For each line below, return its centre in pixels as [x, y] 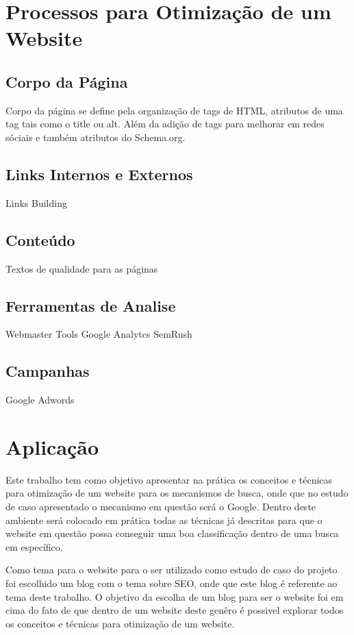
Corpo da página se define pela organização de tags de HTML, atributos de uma [174, 110]
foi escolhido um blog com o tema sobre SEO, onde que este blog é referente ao [172, 583]
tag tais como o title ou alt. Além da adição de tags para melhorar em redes [165, 124]
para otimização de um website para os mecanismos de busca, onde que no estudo [177, 493]
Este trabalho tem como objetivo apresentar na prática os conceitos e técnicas [169, 479]
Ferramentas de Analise [91, 305]
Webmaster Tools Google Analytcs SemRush [99, 334]
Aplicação [52, 446]
